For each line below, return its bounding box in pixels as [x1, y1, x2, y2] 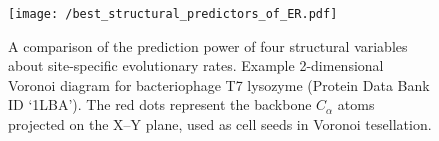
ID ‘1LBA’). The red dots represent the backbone [8, 94, 312, 115]
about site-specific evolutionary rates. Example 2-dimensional [8, 55, 384, 76]
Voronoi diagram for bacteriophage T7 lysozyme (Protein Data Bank [8, 74, 430, 95]
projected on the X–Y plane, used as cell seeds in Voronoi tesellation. [8, 114, 432, 135]
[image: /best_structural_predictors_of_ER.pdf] [8, 7, 338, 21]
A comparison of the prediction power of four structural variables [8, 35, 408, 56]
